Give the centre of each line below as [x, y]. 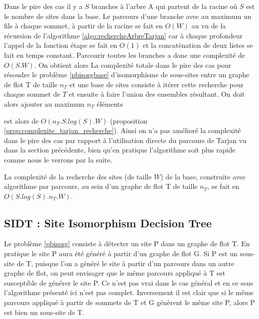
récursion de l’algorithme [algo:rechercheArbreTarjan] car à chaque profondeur [123, 35]
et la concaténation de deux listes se [198, 45]
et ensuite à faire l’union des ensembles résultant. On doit [157, 94]
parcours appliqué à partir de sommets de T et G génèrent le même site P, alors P [129, 302]
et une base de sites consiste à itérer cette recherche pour [156, 84]
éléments [110, 103]
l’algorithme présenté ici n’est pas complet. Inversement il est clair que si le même [129, 292]
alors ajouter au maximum [44, 103]
